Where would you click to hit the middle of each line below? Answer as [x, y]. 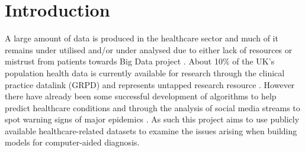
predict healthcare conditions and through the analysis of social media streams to [152, 107]
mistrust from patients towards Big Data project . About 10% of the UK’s [140, 61]
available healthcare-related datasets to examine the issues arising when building [151, 130]
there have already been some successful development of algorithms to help [141, 96]
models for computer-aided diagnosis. [72, 142]
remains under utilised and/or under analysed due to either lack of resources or [149, 49]
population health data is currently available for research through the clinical [145, 72]
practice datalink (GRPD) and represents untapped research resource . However [150, 84]
